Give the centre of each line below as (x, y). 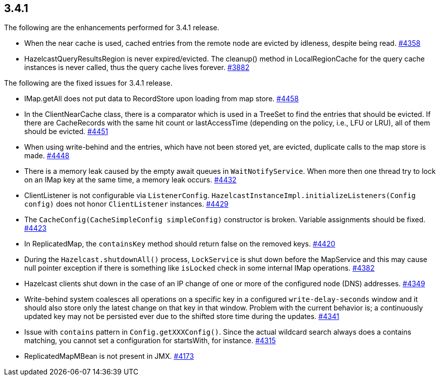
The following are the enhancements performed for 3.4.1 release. (112, 28)
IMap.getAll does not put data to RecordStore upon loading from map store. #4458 (161, 99)
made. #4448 (47, 156)
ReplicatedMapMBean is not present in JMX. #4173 (109, 356)
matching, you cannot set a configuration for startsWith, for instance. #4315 (150, 341)
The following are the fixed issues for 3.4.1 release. (88, 83)
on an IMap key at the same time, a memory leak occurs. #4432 (130, 180)
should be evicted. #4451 (66, 132)
